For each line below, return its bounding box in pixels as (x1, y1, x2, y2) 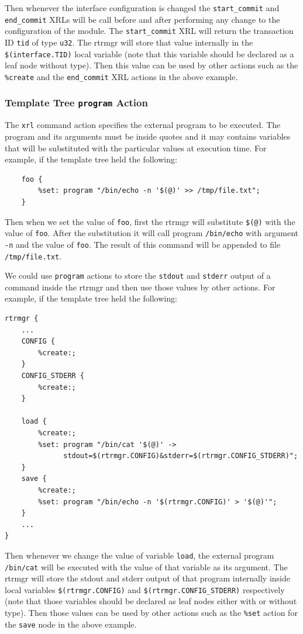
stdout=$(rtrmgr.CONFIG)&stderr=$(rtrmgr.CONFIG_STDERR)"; (63, 452, 298, 460)
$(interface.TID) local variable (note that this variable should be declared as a (5, 47, 294, 60)
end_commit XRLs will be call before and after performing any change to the (5, 13, 280, 25)
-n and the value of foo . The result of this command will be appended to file (5, 238, 281, 250)
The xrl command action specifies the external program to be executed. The (5, 119, 281, 131)
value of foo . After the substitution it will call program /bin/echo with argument (5, 227, 298, 239)
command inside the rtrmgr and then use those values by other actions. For (5, 280, 276, 293)
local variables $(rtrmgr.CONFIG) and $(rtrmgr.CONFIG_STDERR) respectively (5, 583, 285, 595)
